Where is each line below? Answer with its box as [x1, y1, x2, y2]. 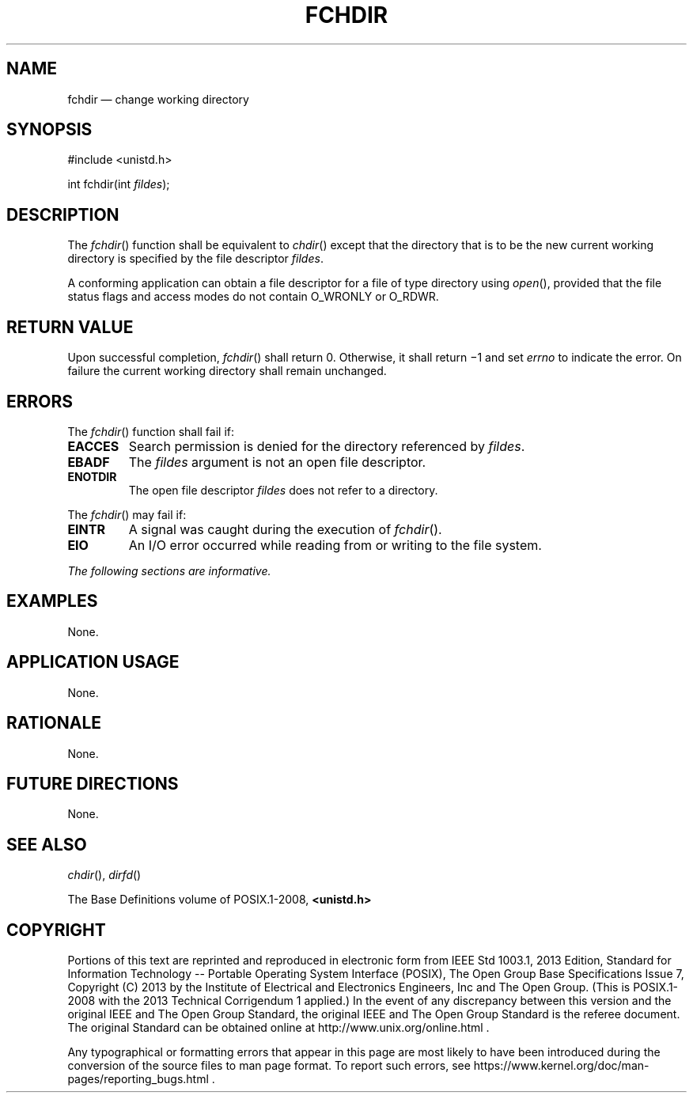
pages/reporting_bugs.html [67, 1072, 209, 1086]
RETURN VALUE [6, 316, 134, 337]
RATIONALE [6, 713, 102, 733]
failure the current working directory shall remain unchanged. [67, 364, 387, 378]
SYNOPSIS [6, 119, 93, 140]
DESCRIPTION [6, 204, 119, 225]
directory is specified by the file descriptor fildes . [67, 252, 324, 266]
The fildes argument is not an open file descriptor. [128, 453, 426, 470]
